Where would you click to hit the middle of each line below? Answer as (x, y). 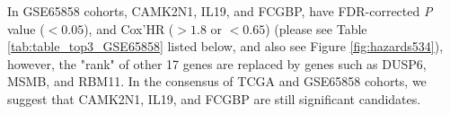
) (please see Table (316, 28)
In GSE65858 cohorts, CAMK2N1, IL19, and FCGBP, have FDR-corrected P (220, 11)
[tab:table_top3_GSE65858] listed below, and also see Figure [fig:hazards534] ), (225, 46)
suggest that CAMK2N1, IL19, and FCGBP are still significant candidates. (214, 98)
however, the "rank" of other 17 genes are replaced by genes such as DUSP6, (217, 63)
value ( (26, 28)
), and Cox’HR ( (129, 28)
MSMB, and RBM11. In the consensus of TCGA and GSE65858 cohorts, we (217, 81)
